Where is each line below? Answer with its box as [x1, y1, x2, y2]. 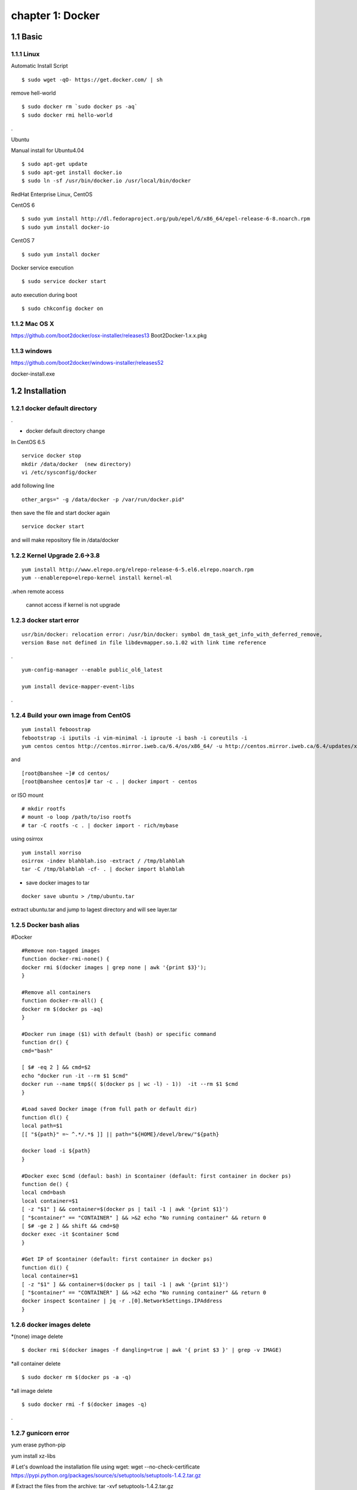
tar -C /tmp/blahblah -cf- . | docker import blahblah [21, 866, 185, 873]
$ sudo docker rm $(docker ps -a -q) [21, 1374, 132, 1381]
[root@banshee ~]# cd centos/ [21, 769, 110, 777]
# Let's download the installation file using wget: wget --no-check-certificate [11, 1463, 201, 1470]
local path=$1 [21, 1122, 62, 1129]
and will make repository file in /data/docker [11, 536, 119, 544]
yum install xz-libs [11, 1452, 56, 1460]
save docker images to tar [26, 879, 90, 886]
